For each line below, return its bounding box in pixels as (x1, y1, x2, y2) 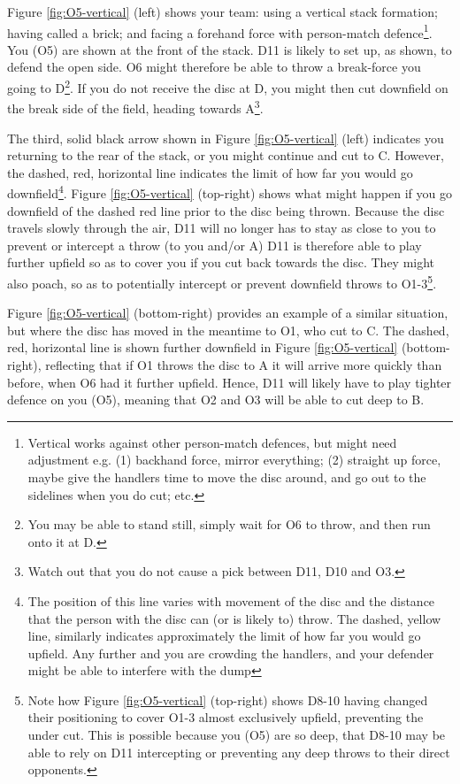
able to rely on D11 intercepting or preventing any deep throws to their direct (27, 742, 450, 761)
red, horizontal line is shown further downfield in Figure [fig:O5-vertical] (7, 338, 398, 357)
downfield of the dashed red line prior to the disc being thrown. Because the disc (7, 201, 445, 219)
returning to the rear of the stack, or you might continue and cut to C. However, (7, 146, 444, 165)
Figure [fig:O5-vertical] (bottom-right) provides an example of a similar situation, (7, 304, 448, 322)
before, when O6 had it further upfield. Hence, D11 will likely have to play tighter (7, 373, 452, 391)
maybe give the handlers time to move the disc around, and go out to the (27, 467, 426, 486)
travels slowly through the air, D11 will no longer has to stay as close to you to (7, 219, 436, 237)
